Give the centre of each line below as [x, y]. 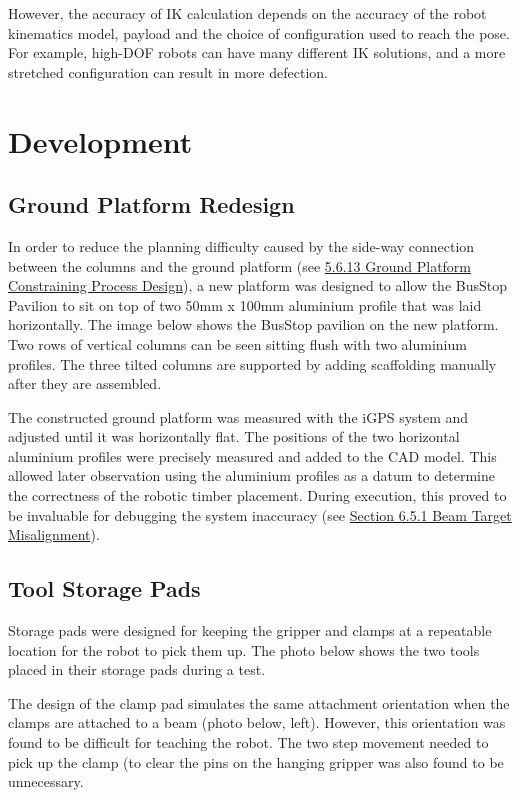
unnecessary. [46, 781]
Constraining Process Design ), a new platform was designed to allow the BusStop [258, 285]
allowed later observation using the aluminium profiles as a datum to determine [251, 475]
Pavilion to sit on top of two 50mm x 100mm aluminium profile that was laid [245, 304]
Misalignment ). [54, 534]
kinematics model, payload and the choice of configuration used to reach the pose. [259, 32]
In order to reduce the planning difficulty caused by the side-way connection [241, 245]
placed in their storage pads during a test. [137, 669]
